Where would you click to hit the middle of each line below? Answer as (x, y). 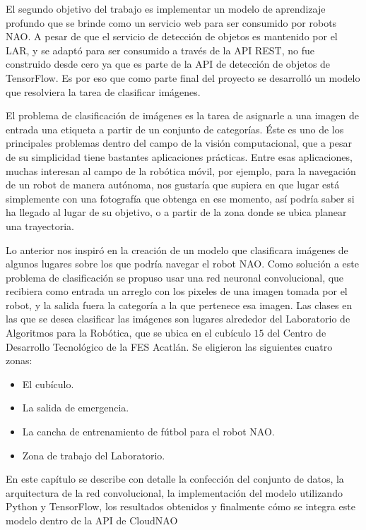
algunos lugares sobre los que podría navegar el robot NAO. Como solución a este (182, 264)
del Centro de (297, 333)
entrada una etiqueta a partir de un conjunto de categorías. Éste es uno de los (175, 129)
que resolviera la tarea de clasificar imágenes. (103, 91)
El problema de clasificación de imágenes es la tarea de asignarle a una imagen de (182, 115)
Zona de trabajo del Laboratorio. (94, 455)
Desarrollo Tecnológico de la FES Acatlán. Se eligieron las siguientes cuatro (169, 346)
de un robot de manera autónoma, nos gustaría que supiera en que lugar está (173, 185)
